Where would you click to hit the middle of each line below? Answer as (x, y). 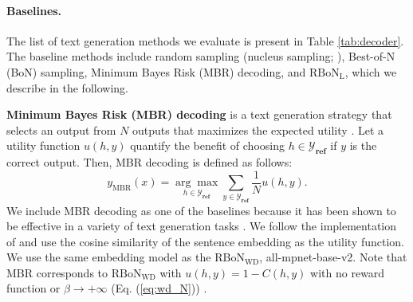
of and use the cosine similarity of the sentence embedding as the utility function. (205, 241)
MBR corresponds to (57, 272)
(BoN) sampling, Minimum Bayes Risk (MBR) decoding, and (156, 71)
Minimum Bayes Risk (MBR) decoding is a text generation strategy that (199, 114)
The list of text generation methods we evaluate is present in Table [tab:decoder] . (205, 40)
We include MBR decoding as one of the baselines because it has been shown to (201, 210)
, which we (371, 71)
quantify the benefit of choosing (207, 145)
